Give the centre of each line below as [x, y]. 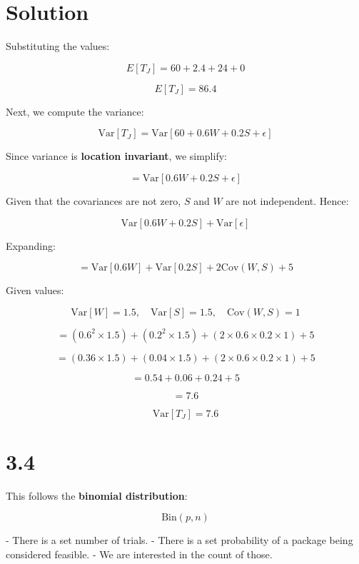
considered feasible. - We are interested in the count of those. [139, 554]
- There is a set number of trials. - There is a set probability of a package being [179, 540]
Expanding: [31, 245]
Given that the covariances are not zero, [93, 200]
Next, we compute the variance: [75, 111]
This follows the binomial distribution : [97, 495]
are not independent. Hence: [287, 200]
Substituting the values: [58, 46]
